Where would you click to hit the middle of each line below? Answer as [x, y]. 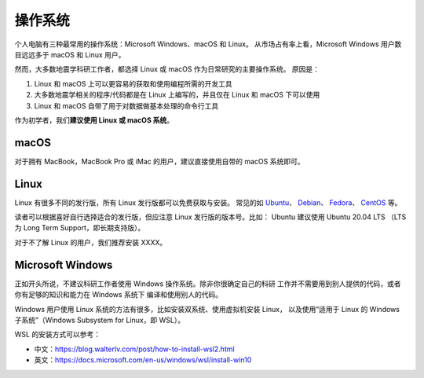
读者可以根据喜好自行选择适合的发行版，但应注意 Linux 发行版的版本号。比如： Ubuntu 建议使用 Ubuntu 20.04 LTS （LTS [210, 217]
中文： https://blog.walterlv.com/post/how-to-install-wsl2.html [134, 349]
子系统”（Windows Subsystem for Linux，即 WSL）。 [99, 320]
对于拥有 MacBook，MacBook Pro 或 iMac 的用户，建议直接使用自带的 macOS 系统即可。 [159, 161]
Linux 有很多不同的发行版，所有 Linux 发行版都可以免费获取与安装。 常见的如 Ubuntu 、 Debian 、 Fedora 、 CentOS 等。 [208, 202]
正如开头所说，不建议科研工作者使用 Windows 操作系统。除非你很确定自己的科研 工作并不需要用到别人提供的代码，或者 [208, 284]
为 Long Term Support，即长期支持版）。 [80, 228]
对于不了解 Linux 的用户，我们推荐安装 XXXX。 [91, 242]
